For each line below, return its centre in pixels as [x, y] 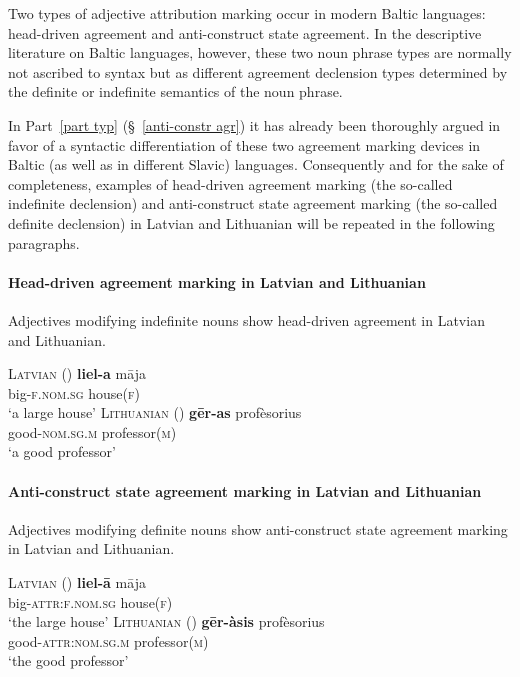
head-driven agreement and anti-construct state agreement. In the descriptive [245, 32]
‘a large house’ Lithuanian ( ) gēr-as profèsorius [155, 412]
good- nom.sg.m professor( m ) [92, 431]
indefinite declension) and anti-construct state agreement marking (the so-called [253, 203]
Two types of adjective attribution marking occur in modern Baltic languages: [247, 13]
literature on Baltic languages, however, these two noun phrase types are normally [260, 52]
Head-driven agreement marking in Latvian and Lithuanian [217, 281]
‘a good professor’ [62, 451]
